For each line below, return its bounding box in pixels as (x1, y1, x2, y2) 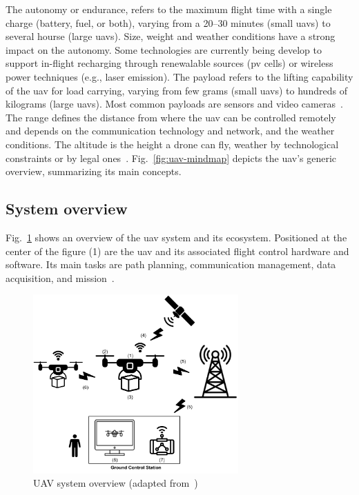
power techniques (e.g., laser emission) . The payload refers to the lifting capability (6, 69, 353, 83)
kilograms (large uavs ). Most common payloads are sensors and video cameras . (6, 97, 343, 111)
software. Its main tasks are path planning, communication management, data (6, 257, 336, 272)
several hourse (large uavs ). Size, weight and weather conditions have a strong (6, 29, 336, 43)
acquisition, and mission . (6, 270, 115, 285)
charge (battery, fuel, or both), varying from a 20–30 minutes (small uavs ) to (6, 15, 331, 30)
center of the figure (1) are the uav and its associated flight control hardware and (6, 243, 349, 258)
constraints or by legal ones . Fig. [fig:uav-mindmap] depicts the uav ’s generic (6, 150, 337, 165)
